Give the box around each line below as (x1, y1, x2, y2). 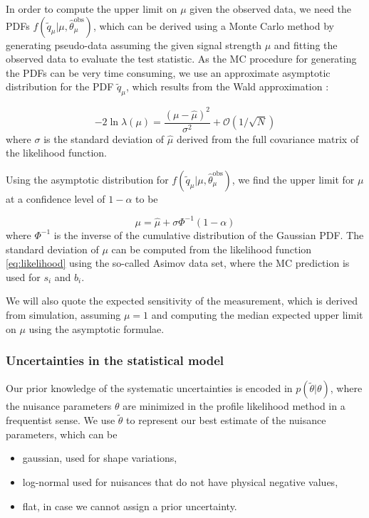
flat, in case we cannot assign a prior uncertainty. (22, 498, 237, 513)
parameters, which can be (6, 426, 118, 441)
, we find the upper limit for (232, 171, 355, 186)
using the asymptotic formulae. (28, 321, 165, 336)
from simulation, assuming (6, 307, 121, 322)
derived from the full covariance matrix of (176, 131, 359, 146)
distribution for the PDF (6, 79, 114, 94)
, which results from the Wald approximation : (125, 79, 329, 94)
